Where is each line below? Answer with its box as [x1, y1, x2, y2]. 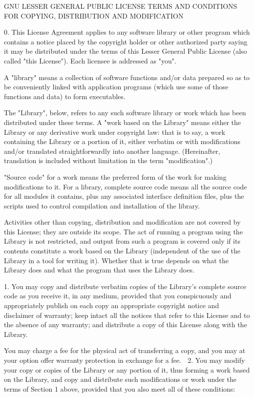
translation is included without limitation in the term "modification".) [4, 155, 213, 166]
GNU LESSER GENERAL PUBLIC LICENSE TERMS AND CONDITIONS [4, 1, 237, 11]
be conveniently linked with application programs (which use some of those [4, 82, 229, 92]
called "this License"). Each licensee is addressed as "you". [4, 55, 176, 65]
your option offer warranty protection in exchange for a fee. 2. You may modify [4, 355, 245, 365]
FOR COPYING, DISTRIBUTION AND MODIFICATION [4, 10, 184, 21]
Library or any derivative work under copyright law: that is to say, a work [4, 126, 225, 137]
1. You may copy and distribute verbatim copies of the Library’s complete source [4, 281, 247, 291]
